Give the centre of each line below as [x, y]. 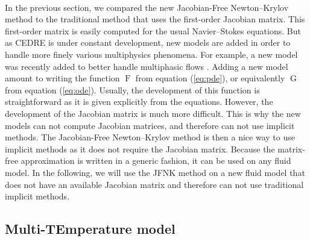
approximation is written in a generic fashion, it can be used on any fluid [156, 161]
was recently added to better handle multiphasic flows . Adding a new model [147, 66]
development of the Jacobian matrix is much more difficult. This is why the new [153, 113]
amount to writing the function [62, 78]
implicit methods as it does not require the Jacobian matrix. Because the [140, 149]
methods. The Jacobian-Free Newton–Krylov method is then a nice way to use [150, 137]
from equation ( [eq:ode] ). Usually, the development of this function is [132, 89]
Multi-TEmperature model [90, 229]
